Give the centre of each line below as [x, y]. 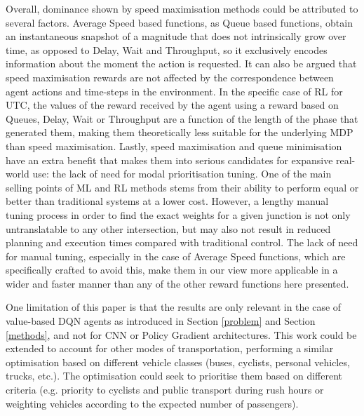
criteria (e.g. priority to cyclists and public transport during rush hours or [165, 390]
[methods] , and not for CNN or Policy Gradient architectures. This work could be [181, 334]
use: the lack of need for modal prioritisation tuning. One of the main [182, 174]
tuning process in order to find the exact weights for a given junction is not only [178, 214]
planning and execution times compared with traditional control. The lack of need [182, 242]
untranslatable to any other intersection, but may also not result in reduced [168, 228]
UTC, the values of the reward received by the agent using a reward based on [172, 105]
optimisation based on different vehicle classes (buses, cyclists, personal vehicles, [178, 362]
